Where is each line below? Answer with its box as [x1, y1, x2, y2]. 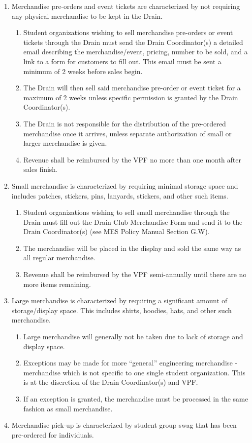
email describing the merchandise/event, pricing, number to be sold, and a [23, 46, 248, 57]
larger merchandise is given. [23, 138, 107, 148]
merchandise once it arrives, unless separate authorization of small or [23, 128, 232, 138]
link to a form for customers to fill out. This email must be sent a [23, 56, 221, 66]
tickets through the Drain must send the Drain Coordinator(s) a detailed [23, 37, 243, 47]
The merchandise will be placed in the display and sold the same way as [23, 242, 241, 253]
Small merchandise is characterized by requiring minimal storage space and [11, 180, 238, 191]
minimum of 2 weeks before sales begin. [23, 66, 143, 76]
